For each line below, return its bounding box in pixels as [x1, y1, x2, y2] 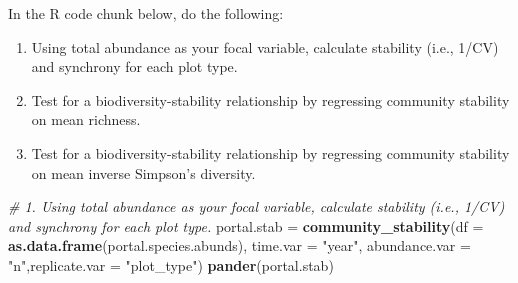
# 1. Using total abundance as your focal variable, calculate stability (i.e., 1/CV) [8, 196, 505, 217]
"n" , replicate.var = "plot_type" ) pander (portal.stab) [8, 254, 334, 275]
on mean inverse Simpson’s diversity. [31, 162, 256, 183]
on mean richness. [31, 109, 141, 130]
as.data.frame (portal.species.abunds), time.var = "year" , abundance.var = [8, 235, 471, 256]
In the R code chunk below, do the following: [8, 3, 284, 23]
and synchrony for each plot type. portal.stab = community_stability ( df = [8, 215, 484, 236]
